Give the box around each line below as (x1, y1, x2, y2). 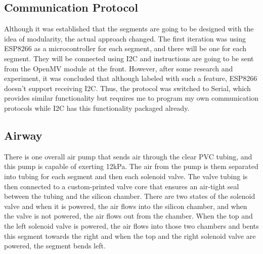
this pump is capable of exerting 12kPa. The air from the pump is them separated (4, 161, 258, 172)
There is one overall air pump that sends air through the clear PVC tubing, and (4, 151, 252, 161)
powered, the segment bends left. (4, 240, 106, 251)
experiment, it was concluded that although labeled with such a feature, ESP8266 (4, 73, 257, 83)
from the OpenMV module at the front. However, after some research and (4, 63, 233, 73)
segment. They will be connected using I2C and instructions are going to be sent (4, 53, 254, 63)
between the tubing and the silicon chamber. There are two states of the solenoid (4, 191, 255, 201)
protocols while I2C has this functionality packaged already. (4, 102, 190, 113)
